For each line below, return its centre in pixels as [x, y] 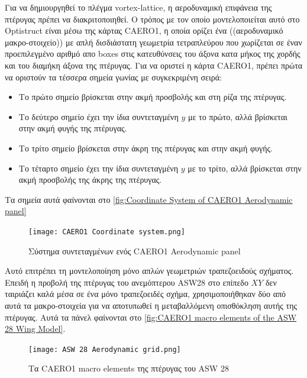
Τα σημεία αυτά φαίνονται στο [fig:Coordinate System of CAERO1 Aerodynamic [149, 199]
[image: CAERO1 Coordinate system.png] [107, 232]
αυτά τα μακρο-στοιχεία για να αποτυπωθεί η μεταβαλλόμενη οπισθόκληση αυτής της [151, 305]
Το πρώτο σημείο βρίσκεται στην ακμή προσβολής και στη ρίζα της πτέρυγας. [153, 97]
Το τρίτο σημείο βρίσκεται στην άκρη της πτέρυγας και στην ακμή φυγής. [146, 148]
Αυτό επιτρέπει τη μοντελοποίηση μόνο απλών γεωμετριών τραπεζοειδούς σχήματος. [149, 271]
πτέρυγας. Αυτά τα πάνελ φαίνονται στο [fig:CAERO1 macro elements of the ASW [151, 317]
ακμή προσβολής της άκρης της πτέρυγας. [90, 180]
